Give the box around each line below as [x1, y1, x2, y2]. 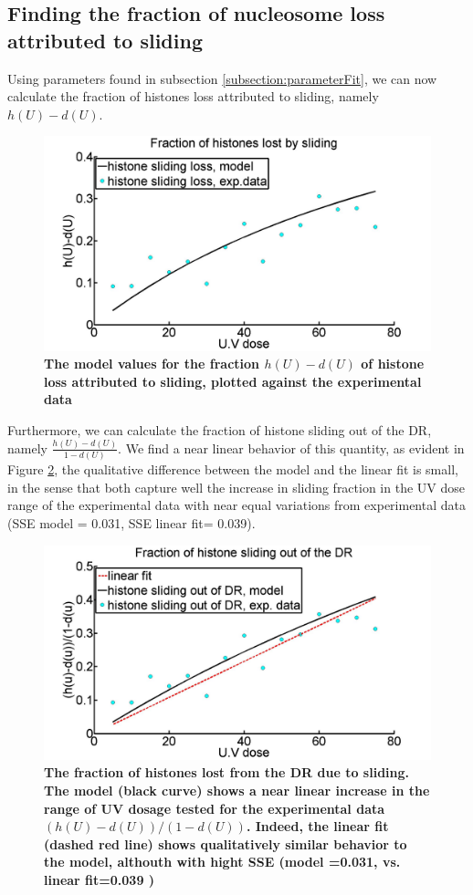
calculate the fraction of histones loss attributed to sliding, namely [7, 87, 379, 106]
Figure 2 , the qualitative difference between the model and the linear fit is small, [7, 460, 458, 479]
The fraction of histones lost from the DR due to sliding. [44, 763, 410, 782]
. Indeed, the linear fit [246, 817, 389, 836]
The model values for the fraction [44, 354, 260, 373]
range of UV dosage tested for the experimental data [44, 798, 385, 817]
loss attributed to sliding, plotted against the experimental [44, 371, 422, 390]
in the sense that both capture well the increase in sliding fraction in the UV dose [7, 477, 465, 496]
